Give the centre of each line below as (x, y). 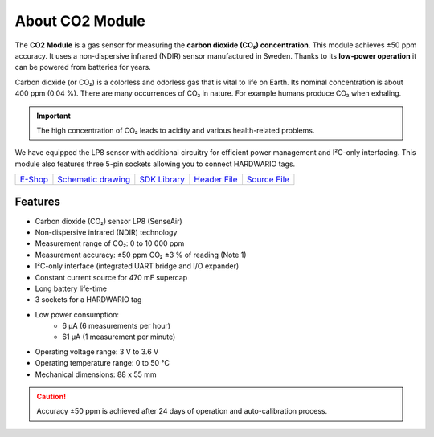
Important (54, 116)
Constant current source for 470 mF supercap (111, 277)
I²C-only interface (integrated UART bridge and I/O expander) (137, 266)
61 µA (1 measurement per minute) (119, 337)
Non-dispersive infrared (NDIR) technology (106, 232)
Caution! (51, 397)
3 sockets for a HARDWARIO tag (88, 300)
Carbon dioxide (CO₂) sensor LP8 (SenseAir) (108, 221)
